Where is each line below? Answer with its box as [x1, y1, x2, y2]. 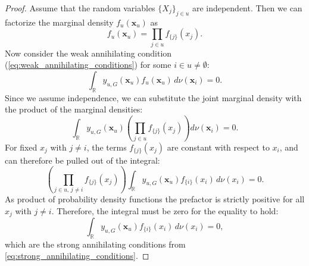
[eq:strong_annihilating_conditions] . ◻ [5, 249, 149, 262]
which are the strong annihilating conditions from [5, 237, 186, 250]
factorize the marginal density [5, 15, 114, 28]
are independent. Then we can [192, 2, 302, 14]
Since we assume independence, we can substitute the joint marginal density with [5, 91, 302, 104]
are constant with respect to [167, 140, 270, 153]
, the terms [86, 140, 127, 153]
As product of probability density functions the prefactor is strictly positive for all [5, 192, 305, 205]
